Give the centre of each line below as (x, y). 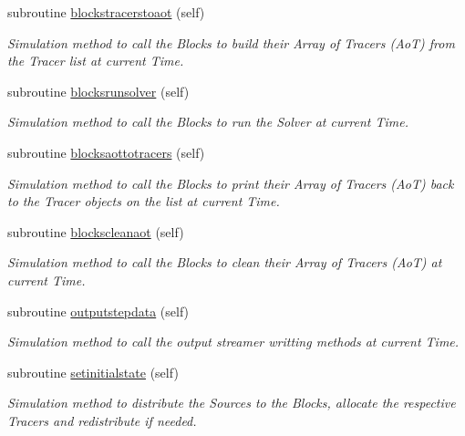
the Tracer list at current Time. (96, 61)
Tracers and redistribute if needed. (102, 420)
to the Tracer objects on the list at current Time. (144, 201)
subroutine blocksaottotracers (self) (106, 152)
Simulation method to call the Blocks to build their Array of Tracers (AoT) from (231, 42)
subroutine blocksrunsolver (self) (98, 91)
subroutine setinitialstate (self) (93, 372)
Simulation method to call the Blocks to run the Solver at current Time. (208, 122)
